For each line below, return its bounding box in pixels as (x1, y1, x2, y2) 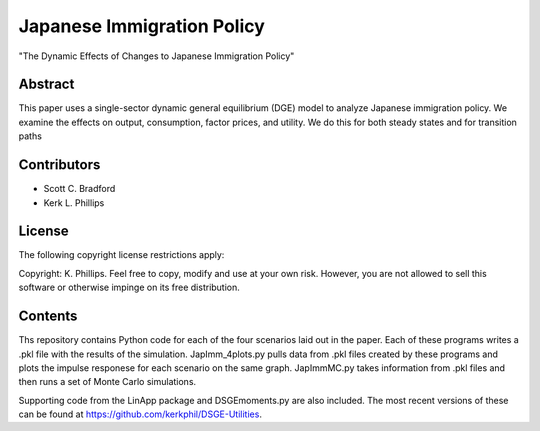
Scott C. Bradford (43, 183, 116, 195)
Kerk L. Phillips (43, 196, 105, 209)
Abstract (18, 76, 75, 93)
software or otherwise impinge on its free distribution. (18, 281, 240, 294)
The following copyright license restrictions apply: (18, 249, 225, 261)
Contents (18, 308, 78, 325)
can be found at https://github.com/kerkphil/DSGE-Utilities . (18, 408, 262, 420)
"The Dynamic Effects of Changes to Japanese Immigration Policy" (18, 50, 295, 62)
